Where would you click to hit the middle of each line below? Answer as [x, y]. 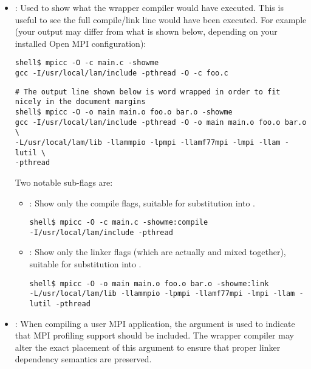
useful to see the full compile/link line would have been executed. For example [161, 19]
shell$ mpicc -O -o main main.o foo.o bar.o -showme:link [149, 283]
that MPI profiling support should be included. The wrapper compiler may [154, 335]
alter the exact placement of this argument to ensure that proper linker [148, 347]
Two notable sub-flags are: [64, 182]
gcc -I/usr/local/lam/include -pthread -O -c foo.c [121, 73]
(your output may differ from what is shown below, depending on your [146, 31]
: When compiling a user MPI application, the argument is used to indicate [155, 323]
